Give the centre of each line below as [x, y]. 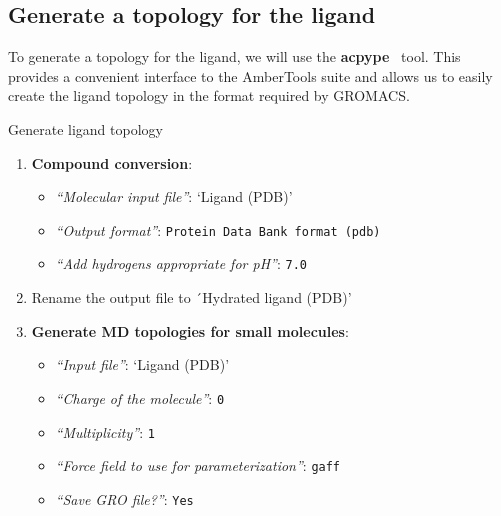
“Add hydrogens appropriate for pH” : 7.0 [181, 263]
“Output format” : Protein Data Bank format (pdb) [218, 229]
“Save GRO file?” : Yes [124, 498]
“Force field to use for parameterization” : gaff [198, 465]
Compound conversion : [112, 162]
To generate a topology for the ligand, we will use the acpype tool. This [234, 56]
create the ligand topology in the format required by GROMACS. [209, 95]
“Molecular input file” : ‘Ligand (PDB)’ [174, 196]
